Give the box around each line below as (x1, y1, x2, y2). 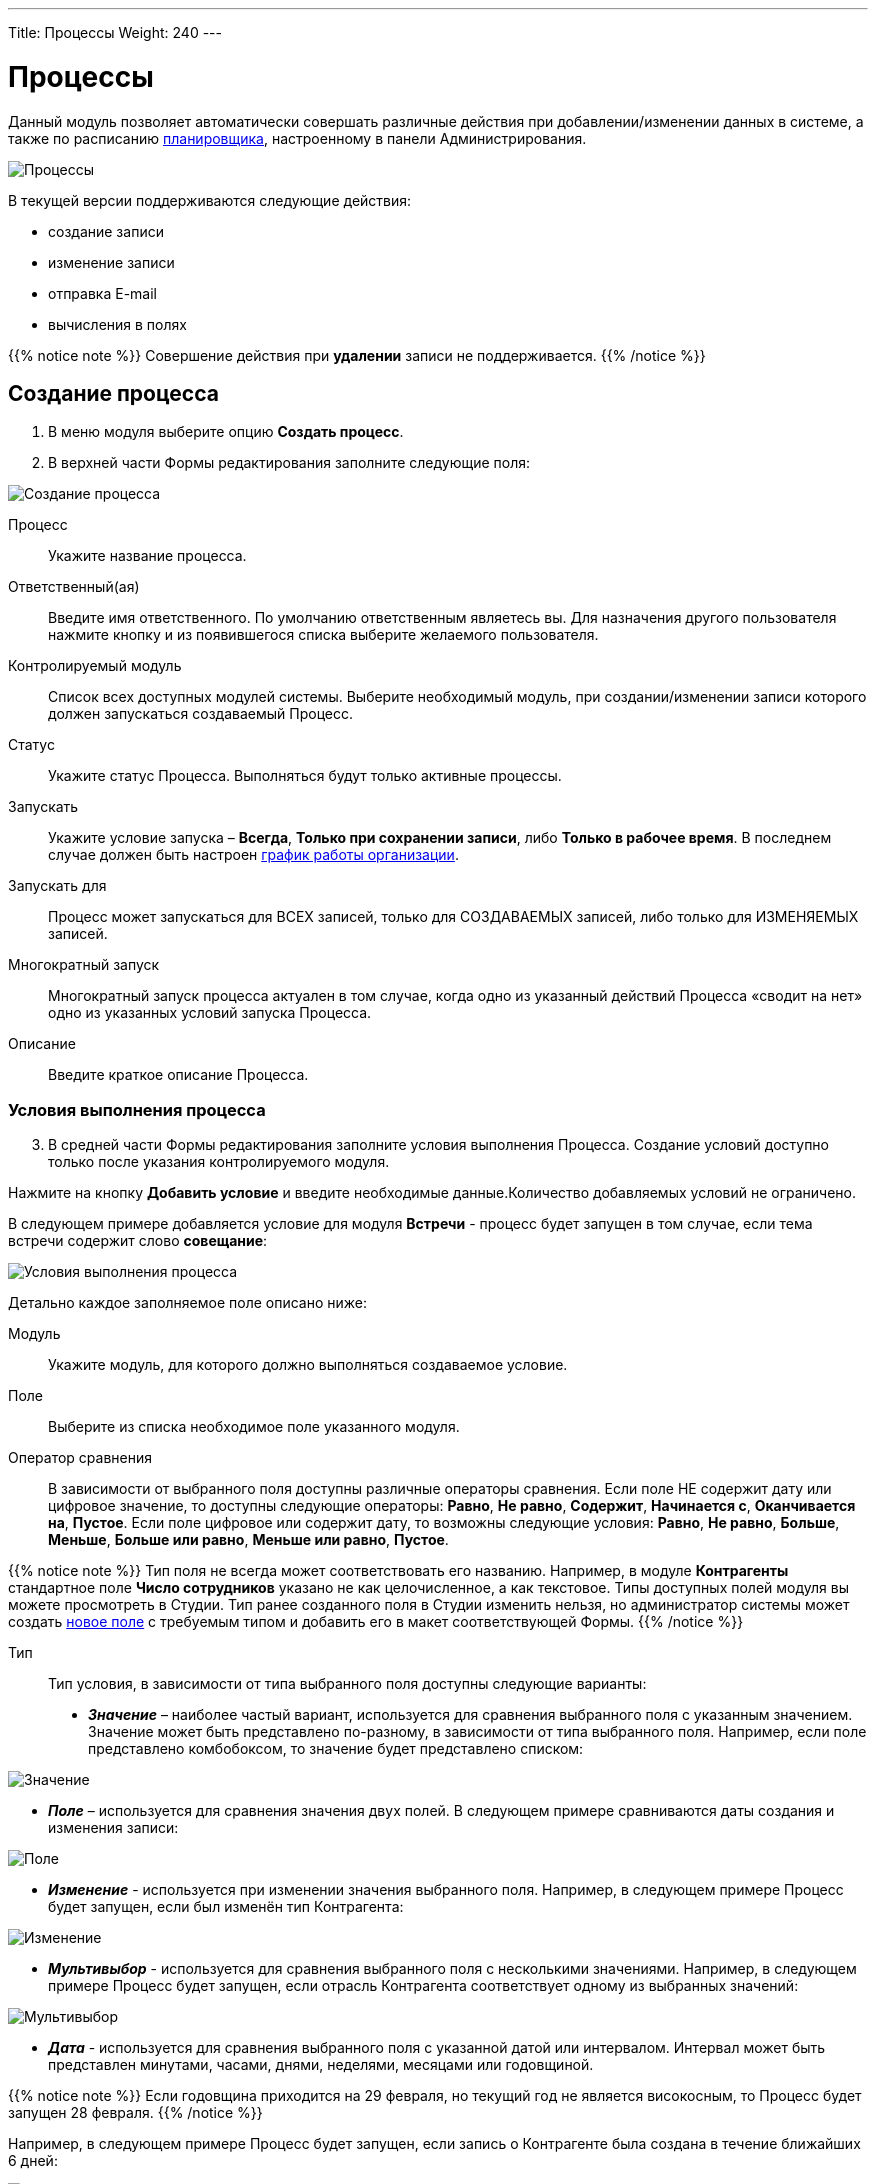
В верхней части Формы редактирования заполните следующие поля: (48, 454, 531, 472)
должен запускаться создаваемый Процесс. (48, 705, 354, 723)
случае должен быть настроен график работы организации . (48, 846, 459, 864)
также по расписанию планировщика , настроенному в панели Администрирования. (8, 129, 587, 147)
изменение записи (48, 253, 175, 271)
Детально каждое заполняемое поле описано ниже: (8, 1294, 367, 1312)
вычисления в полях (48, 315, 187, 333)
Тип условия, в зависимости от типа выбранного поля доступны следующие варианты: (48, 1675, 647, 1693)
